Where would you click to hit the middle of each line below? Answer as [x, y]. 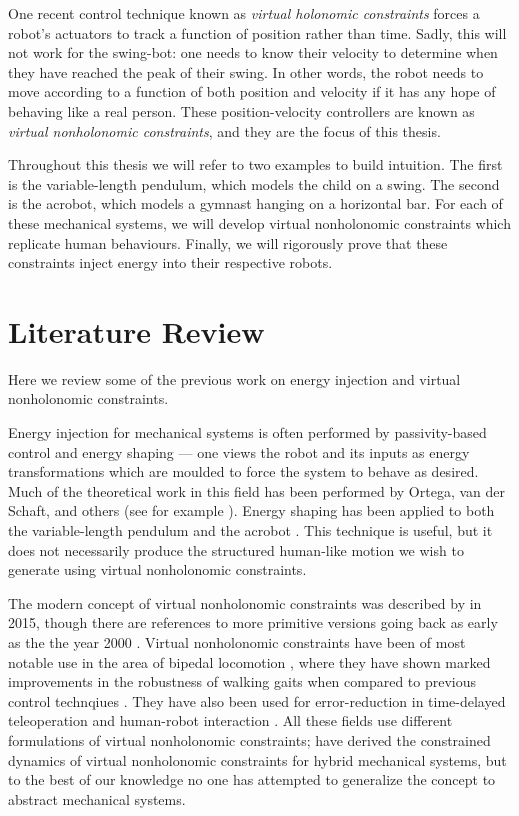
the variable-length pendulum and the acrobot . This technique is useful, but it [250, 530]
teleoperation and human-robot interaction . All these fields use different [230, 720]
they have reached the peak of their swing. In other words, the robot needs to [246, 71]
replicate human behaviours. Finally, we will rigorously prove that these [228, 242]
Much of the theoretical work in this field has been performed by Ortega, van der [257, 490]
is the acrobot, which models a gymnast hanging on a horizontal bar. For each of [255, 203]
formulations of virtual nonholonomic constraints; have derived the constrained [249, 739]
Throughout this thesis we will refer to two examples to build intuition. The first [255, 164]
